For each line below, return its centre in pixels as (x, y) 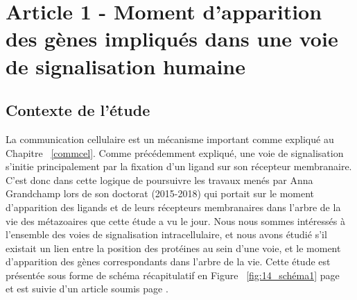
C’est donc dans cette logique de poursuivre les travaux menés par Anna (159, 180)
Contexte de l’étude (78, 110)
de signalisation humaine (125, 66)
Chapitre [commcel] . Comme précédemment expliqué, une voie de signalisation (175, 152)
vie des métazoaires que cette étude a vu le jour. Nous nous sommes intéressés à (175, 220)
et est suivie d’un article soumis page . (87, 289)
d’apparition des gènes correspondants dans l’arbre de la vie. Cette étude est (168, 261)
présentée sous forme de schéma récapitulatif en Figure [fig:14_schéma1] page (173, 275)
